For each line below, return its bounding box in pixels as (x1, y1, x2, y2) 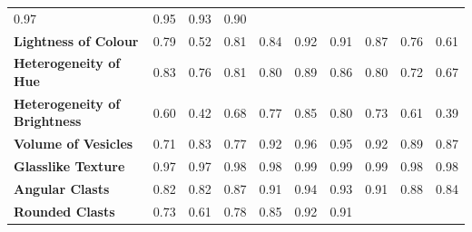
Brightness (14, 111, 82, 130)
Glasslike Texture (14, 157, 125, 176)
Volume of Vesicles (14, 134, 133, 153)
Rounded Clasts (14, 201, 115, 220)
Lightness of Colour (14, 31, 139, 50)
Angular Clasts (14, 179, 110, 198)
